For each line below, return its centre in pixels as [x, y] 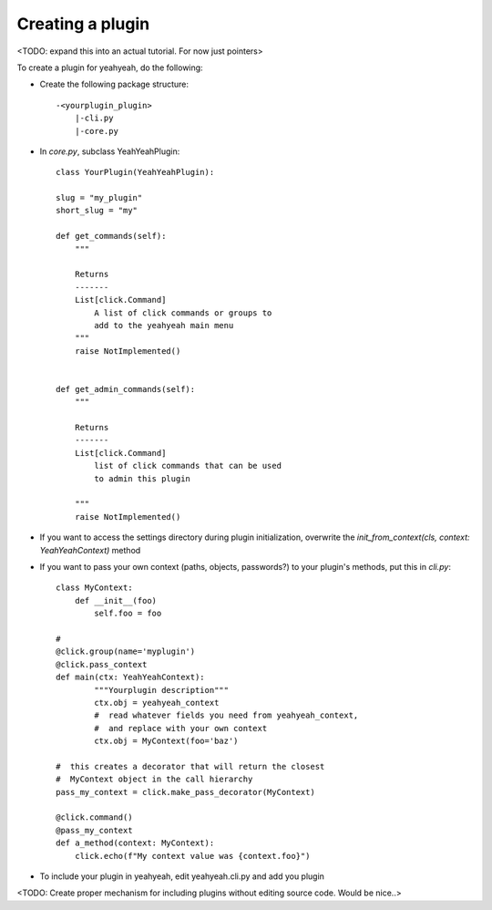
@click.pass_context [102, 664]
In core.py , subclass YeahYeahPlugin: [110, 151]
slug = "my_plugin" [99, 198]
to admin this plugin [143, 478]
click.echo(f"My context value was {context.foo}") [192, 856]
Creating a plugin [83, 24]
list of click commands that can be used [188, 466]
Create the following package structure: [114, 84]
